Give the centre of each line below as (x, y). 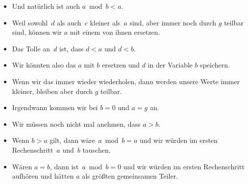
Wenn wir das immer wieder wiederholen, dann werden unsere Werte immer (126, 81)
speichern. (215, 65)
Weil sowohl (30, 22)
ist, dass (72, 48)
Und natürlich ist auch (46, 6)
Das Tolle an (31, 48)
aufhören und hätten (43, 176)
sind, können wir (37, 32)
